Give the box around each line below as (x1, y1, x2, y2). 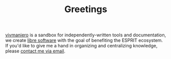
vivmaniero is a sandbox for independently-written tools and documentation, (5, 32, 166, 38)
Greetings (64, 4, 107, 15)
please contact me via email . (5, 48, 65, 54)
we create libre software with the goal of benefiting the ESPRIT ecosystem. (5, 37, 163, 43)
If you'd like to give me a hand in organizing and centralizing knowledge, (5, 43, 158, 49)
